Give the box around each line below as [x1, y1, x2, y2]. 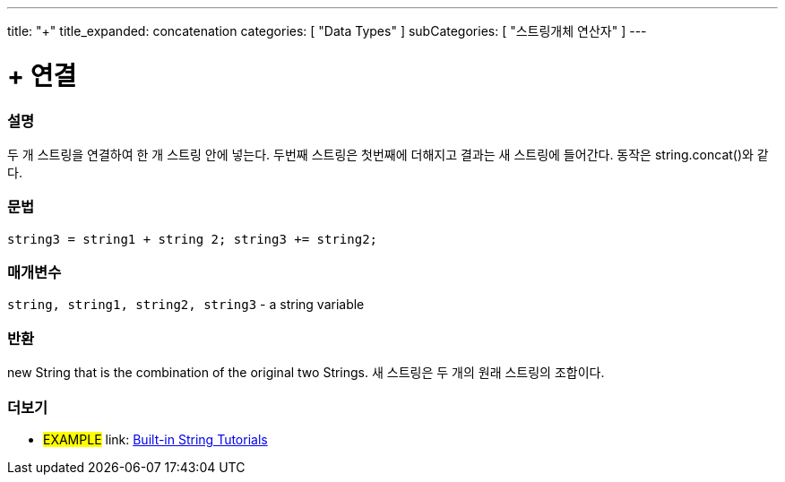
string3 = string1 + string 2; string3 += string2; [7, 231, 378, 246]
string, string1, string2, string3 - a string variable [7, 297, 365, 313]
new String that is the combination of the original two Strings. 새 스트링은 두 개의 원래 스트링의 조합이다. [7, 365, 605, 381]
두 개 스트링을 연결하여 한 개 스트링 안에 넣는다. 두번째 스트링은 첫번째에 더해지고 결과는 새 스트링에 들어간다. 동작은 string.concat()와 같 [7, 146, 769, 162]
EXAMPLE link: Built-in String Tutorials [43, 431, 268, 447]
